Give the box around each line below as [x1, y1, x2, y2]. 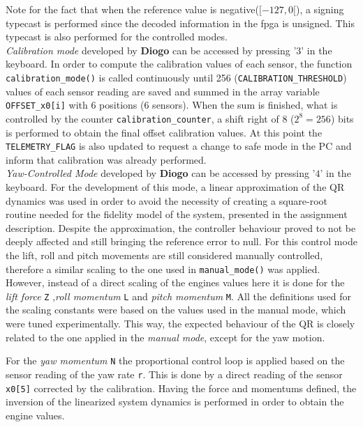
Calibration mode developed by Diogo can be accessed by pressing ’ [6, 42, 297, 57]
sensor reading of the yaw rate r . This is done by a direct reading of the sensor [6, 366, 343, 381]
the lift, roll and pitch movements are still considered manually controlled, [6, 247, 323, 262]
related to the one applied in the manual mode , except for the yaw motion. [6, 329, 325, 344]
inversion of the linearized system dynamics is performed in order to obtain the [6, 394, 344, 409]
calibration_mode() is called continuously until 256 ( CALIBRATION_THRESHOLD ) [6, 70, 347, 84]
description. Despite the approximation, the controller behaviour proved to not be [6, 220, 356, 235]
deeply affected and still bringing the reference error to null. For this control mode [6, 234, 357, 249]
